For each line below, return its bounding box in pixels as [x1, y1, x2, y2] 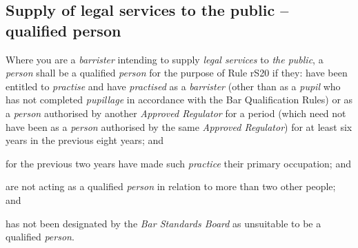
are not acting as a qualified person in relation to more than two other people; [6, 179, 336, 194]
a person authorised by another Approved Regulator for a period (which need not [6, 105, 346, 120]
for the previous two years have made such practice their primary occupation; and [6, 156, 351, 170]
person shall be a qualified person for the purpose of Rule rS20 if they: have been [6, 65, 348, 80]
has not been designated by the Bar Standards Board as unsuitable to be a [6, 216, 321, 230]
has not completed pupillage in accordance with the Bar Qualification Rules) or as [6, 92, 353, 107]
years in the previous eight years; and [6, 133, 164, 147]
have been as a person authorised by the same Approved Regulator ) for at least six [6, 119, 352, 134]
